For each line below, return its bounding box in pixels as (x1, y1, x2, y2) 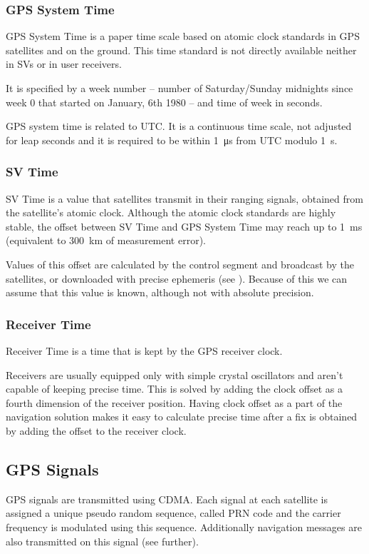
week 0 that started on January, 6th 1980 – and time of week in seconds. (6, 94, 323, 109)
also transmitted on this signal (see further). (6, 533, 199, 548)
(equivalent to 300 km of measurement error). (6, 233, 206, 248)
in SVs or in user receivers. (6, 56, 122, 71)
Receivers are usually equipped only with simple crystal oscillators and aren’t (6, 367, 343, 382)
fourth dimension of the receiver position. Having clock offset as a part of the (6, 395, 343, 410)
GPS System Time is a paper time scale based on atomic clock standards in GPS (6, 29, 360, 44)
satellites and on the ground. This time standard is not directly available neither (6, 42, 357, 57)
